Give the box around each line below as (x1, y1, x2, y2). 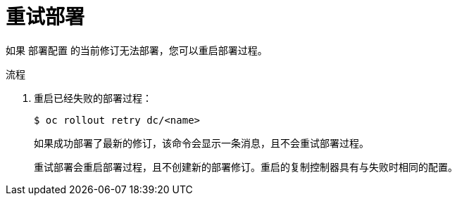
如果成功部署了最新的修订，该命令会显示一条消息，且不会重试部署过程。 (34, 136, 369, 149)
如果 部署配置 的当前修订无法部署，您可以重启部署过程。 (6, 44, 268, 56)
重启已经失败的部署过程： (34, 91, 152, 104)
